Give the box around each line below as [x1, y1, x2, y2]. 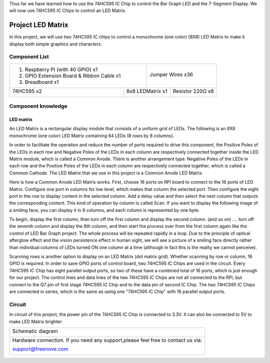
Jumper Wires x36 [149, 71, 193, 78]
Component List [9, 53, 49, 60]
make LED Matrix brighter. [9, 318, 63, 324]
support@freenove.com [12, 345, 68, 352]
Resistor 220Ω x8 [172, 88, 214, 95]
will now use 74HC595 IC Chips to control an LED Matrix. [9, 8, 126, 14]
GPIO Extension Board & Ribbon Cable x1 [24, 72, 121, 79]
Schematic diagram [12, 327, 58, 334]
